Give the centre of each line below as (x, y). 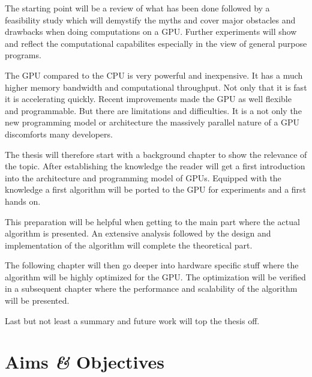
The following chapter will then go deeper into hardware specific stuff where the (152, 265)
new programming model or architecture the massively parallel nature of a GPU (152, 122)
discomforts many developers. (59, 134)
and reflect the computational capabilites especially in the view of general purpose (156, 43)
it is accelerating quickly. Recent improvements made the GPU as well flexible (148, 99)
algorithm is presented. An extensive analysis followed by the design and (138, 233)
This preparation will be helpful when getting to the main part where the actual (152, 221)
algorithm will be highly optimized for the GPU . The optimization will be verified (155, 276)
